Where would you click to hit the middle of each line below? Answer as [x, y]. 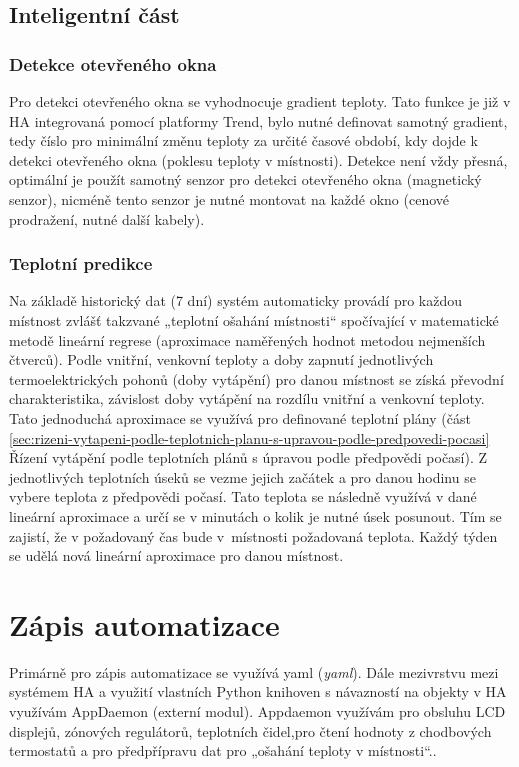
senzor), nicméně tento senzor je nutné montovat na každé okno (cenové [229, 198]
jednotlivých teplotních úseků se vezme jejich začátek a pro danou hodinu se [242, 476]
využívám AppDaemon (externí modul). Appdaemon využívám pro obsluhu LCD [257, 711]
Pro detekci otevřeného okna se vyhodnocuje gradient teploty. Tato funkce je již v [260, 101]
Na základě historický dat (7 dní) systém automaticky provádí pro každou [236, 300]
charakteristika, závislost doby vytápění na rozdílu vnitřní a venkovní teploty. [247, 398]
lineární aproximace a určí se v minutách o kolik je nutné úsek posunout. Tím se [255, 515]
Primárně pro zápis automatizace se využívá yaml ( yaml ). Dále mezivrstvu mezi [254, 671]
